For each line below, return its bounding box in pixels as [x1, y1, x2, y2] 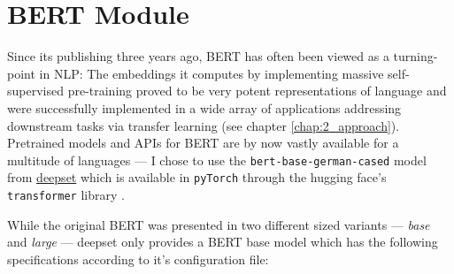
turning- [393, 47, 438, 65]
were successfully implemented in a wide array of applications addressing [7, 98, 402, 117]
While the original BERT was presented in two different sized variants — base [7, 215, 430, 233]
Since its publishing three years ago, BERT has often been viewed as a [7, 47, 389, 65]
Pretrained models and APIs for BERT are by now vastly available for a [7, 133, 399, 152]
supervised [7, 81, 64, 100]
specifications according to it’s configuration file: [7, 249, 269, 268]
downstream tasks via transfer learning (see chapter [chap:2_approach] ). [7, 116, 400, 134]
